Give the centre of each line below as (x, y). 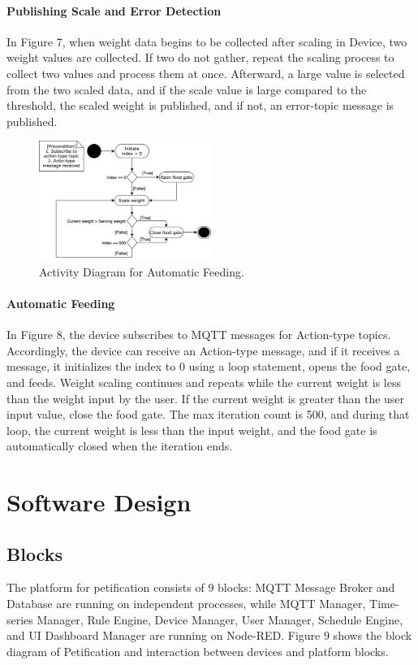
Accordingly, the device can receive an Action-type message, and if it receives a (203, 350)
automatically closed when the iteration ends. (120, 446)
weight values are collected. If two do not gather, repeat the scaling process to (200, 57)
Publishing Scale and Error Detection (114, 10)
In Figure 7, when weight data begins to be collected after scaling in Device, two (207, 41)
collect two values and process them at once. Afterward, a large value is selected (206, 73)
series (20, 619)
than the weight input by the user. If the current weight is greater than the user (206, 398)
